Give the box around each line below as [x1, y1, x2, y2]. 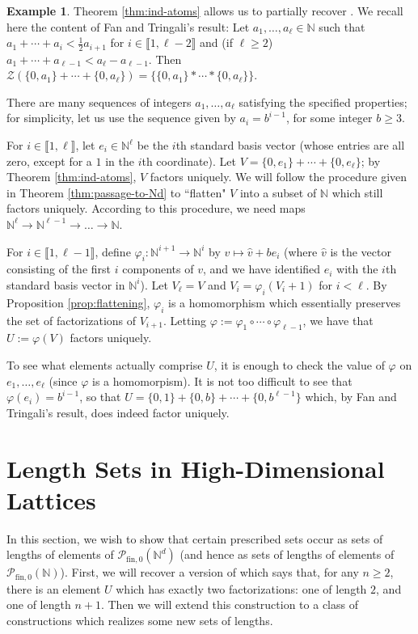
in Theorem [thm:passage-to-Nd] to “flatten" [6, 184, 226, 201]
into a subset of [239, 184, 317, 201]
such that [319, 18, 365, 35]
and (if [200, 34, 233, 51]
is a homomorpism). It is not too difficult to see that [92, 372, 353, 389]
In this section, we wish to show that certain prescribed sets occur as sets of [6, 530, 383, 547]
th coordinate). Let [141, 152, 236, 169]
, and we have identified [203, 260, 321, 277]
